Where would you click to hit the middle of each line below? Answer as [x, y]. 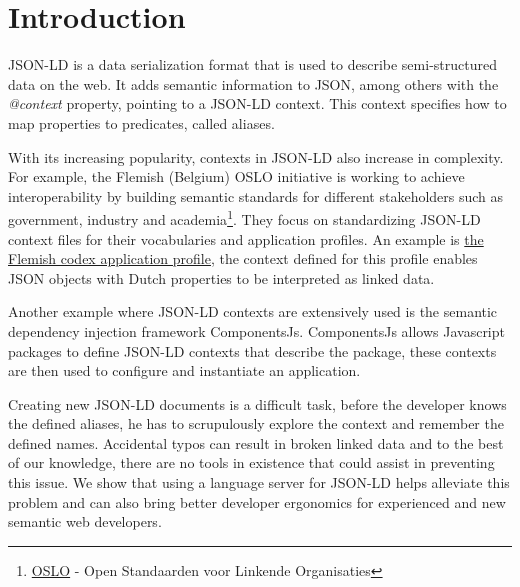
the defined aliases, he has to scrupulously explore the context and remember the [256, 423]
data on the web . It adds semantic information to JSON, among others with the [253, 83]
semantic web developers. [85, 521]
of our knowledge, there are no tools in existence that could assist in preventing [251, 462]
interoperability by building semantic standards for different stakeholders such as [256, 195]
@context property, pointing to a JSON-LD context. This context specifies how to [257, 103]
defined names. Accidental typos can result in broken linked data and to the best [256, 442]
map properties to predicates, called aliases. [141, 122]
